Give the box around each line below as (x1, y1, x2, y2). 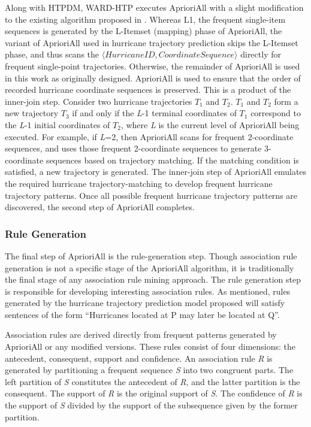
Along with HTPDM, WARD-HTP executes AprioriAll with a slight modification (5, 1, 304, 13)
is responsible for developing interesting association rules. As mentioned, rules (5, 284, 291, 297)
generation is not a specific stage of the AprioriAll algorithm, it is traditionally (5, 261, 294, 274)
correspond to (250, 107, 301, 119)
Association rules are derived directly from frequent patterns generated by (5, 328, 277, 341)
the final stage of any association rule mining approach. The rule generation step (5, 273, 301, 286)
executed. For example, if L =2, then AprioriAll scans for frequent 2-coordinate (5, 130, 294, 143)
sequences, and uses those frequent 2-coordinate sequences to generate (5, 142, 262, 155)
